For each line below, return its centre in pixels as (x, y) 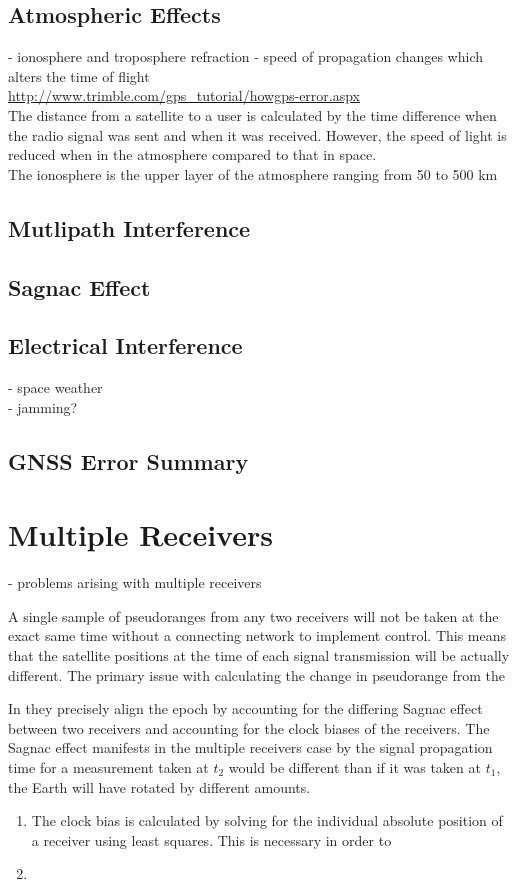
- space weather (55, 387)
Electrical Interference (125, 345)
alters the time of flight (79, 75)
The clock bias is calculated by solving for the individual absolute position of (267, 820)
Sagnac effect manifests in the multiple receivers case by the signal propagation (250, 747)
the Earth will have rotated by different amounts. (159, 786)
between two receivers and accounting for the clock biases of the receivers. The (249, 727)
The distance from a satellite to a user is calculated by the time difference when (252, 114)
